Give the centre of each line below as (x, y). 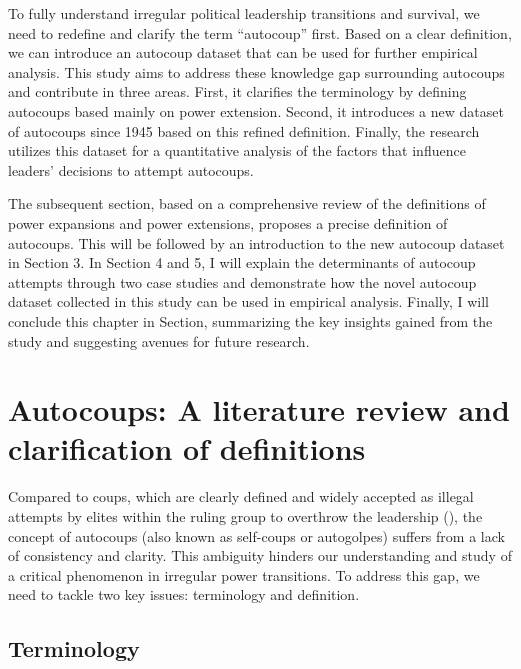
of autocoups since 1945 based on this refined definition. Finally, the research (244, 130)
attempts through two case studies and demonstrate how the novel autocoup (242, 281)
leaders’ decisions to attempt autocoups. (131, 169)
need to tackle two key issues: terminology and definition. (184, 594)
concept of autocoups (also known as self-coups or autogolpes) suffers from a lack (256, 535)
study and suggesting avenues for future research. (159, 340)
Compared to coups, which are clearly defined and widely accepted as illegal (241, 496)
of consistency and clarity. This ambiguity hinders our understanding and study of (260, 555)
